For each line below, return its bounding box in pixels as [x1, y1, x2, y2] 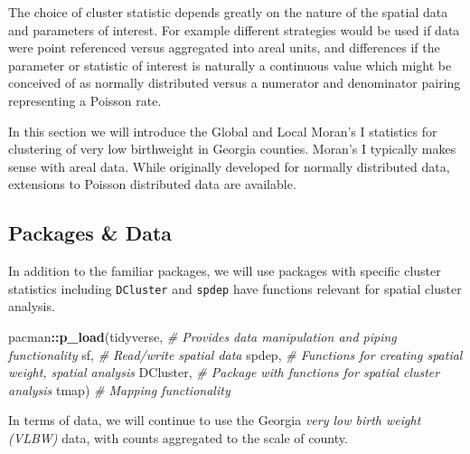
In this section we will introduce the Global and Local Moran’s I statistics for [8, 121, 437, 140]
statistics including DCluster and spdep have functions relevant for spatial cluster [8, 279, 462, 298]
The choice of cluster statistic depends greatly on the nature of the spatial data [8, 3, 448, 21]
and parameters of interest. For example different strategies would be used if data [8, 20, 460, 39]
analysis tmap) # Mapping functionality [8, 380, 230, 399]
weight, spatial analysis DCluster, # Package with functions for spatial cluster [8, 363, 440, 382]
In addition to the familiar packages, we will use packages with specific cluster [8, 261, 441, 280]
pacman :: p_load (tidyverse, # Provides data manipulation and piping [8, 326, 397, 345]
